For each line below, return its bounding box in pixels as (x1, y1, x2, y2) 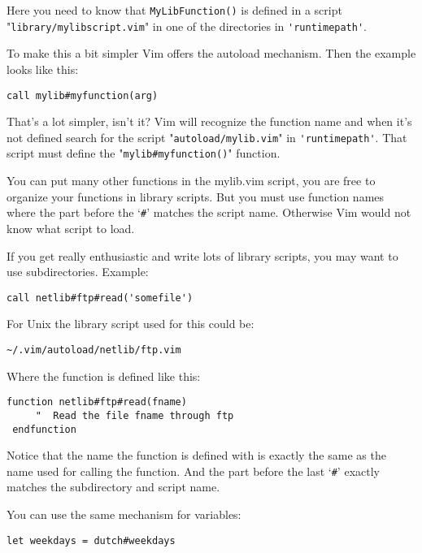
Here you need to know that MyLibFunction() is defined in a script (7, 2, 342, 18)
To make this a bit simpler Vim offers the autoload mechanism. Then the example (7, 45, 416, 62)
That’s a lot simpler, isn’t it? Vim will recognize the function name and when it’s (7, 113, 412, 130)
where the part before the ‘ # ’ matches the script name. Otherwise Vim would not (7, 204, 411, 221)
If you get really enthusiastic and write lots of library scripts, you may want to (7, 247, 398, 264)
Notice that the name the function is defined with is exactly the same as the (7, 447, 386, 464)
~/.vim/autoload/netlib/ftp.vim (7, 343, 181, 356)
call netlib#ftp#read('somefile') (7, 292, 194, 304)
